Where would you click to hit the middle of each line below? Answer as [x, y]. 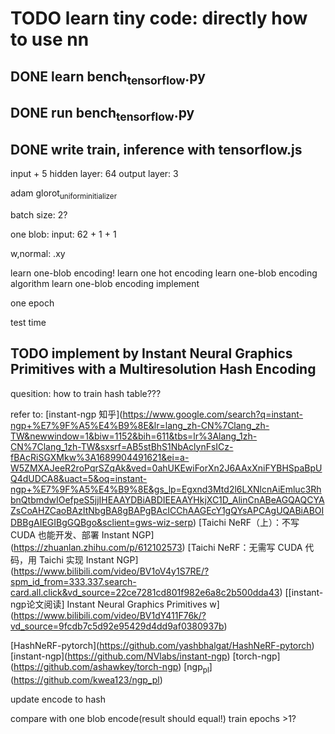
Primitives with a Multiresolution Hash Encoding [163, 369]
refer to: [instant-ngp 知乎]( [66, 414]
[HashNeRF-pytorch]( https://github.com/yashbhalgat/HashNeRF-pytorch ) [162, 645]
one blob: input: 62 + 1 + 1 [63, 234]
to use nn [50, 39]
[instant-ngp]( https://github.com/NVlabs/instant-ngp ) [120, 656]
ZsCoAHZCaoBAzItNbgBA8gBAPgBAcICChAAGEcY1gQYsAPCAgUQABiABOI [167, 510]
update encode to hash [58, 699]
